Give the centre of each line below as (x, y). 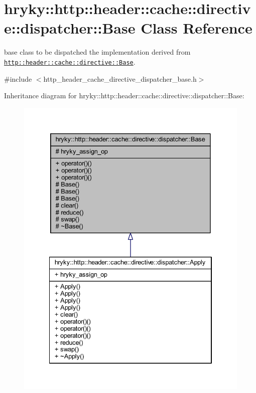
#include (18, 78)
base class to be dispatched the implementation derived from (97, 52)
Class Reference (197, 28)
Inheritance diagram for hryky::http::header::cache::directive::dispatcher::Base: (124, 95)
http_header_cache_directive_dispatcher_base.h (120, 78)
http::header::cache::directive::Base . (70, 61)
